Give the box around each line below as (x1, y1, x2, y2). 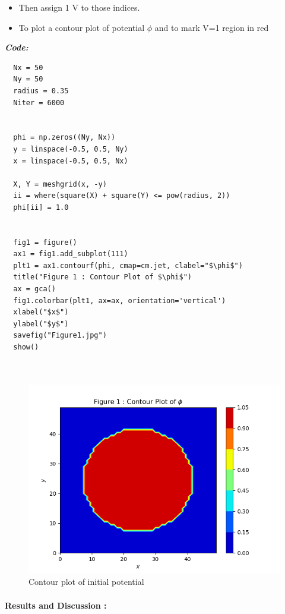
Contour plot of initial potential (28, 575, 144, 588)
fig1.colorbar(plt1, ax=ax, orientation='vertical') (13, 296, 226, 305)
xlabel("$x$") (13, 308, 69, 317)
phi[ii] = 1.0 (13, 203, 69, 212)
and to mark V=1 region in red (154, 21, 269, 33)
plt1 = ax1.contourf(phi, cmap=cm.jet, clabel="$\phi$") (13, 261, 243, 270)
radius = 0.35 (13, 86, 69, 95)
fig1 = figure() (13, 238, 77, 247)
